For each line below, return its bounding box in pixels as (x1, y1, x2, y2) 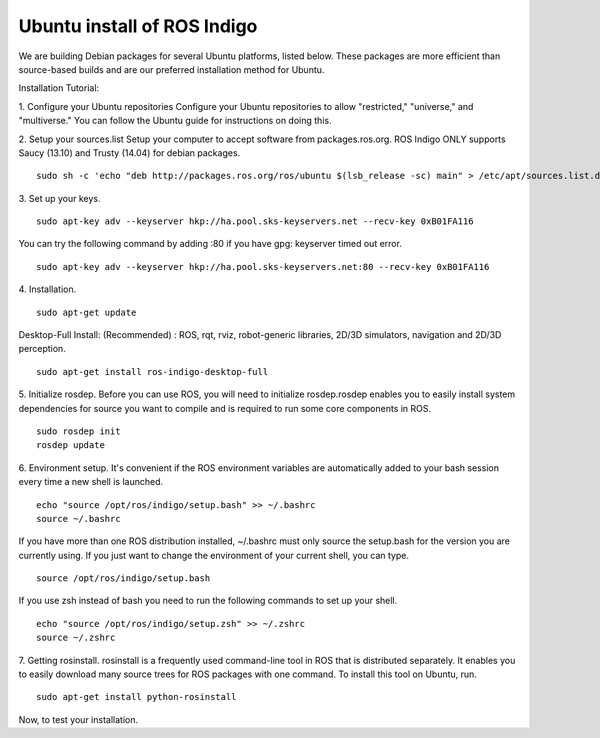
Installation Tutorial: (18, 82, 100, 94)
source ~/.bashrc (36, 513, 121, 524)
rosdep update (36, 440, 105, 451)
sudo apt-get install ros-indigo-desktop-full (36, 366, 269, 377)
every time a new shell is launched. (18, 476, 164, 488)
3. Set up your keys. (18, 192, 101, 204)
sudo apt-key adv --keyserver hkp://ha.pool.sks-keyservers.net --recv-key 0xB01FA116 (36, 216, 474, 227)
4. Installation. (18, 283, 77, 295)
